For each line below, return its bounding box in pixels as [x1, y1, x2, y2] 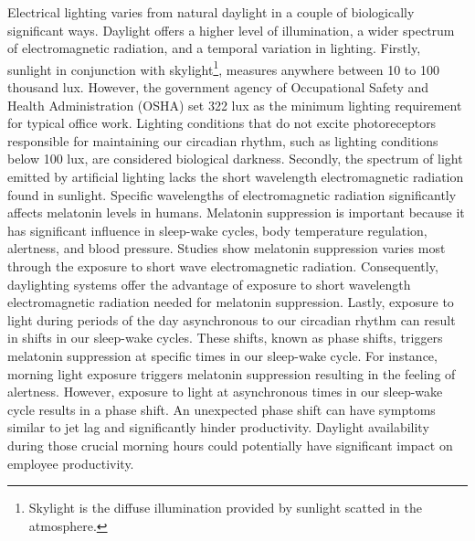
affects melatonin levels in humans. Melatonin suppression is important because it [7, 203, 465, 222]
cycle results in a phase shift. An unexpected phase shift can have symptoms [7, 399, 436, 419]
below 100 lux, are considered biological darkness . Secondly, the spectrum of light [7, 149, 463, 168]
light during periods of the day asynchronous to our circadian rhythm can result [7, 310, 456, 329]
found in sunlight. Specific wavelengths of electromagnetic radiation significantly [7, 185, 457, 204]
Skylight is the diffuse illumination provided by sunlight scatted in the [28, 498, 422, 517]
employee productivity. [7, 453, 134, 472]
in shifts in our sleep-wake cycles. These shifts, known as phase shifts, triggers [7, 328, 443, 347]
